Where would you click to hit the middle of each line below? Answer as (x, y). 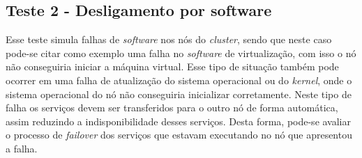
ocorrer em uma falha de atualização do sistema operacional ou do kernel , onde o (179, 80)
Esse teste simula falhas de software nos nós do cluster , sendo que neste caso (169, 39)
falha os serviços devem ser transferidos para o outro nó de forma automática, (172, 108)
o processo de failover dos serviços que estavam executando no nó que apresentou (179, 135)
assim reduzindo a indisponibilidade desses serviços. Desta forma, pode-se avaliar (178, 121)
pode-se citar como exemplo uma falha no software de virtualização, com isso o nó (181, 53)
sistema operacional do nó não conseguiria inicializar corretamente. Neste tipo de (179, 94)
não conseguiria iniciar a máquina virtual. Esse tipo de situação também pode (172, 66)
